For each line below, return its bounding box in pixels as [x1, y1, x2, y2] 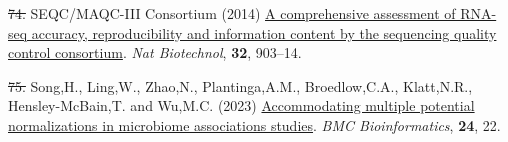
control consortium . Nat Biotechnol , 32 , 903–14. [8, 42, 302, 63]
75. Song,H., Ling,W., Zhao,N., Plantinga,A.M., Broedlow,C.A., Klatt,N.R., [8, 75, 473, 96]
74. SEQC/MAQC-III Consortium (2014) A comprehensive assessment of [8, 3, 456, 23]
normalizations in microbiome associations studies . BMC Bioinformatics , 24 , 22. [8, 114, 501, 135]
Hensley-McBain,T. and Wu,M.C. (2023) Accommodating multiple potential [8, 95, 475, 116]
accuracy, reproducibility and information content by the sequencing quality [31, 22, 497, 43]
